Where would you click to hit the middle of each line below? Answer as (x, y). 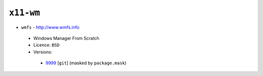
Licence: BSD (47, 45)
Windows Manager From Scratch (66, 38)
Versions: (43, 52)
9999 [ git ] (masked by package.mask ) (86, 63)
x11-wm (25, 13)
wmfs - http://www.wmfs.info (50, 27)
